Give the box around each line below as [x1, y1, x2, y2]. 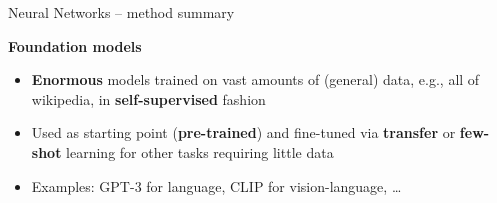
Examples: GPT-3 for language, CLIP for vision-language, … [31, 175, 402, 196]
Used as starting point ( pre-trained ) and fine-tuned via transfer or [31, 122, 456, 143]
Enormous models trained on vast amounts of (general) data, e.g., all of [31, 69, 480, 90]
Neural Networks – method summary [8, 2, 235, 22]
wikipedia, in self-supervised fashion [31, 88, 266, 109]
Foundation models [8, 35, 142, 56]
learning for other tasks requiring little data [66, 141, 334, 162]
